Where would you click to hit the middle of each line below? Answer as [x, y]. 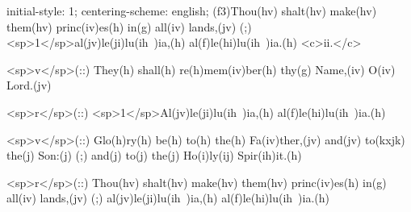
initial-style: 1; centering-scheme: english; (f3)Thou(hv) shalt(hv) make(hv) [192, 10]
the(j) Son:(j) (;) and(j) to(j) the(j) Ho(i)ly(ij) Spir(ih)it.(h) [154, 155]
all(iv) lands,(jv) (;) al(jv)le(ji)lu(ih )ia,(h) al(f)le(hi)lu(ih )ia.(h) [168, 198]
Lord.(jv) [29, 85]
